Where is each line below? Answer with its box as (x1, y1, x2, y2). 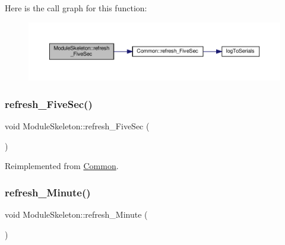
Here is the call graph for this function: (5, 2, 147, 14)
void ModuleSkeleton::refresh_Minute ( (5, 208, 148, 220)
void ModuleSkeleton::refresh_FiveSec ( (5, 119, 150, 132)
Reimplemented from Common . (5, 160, 119, 172)
